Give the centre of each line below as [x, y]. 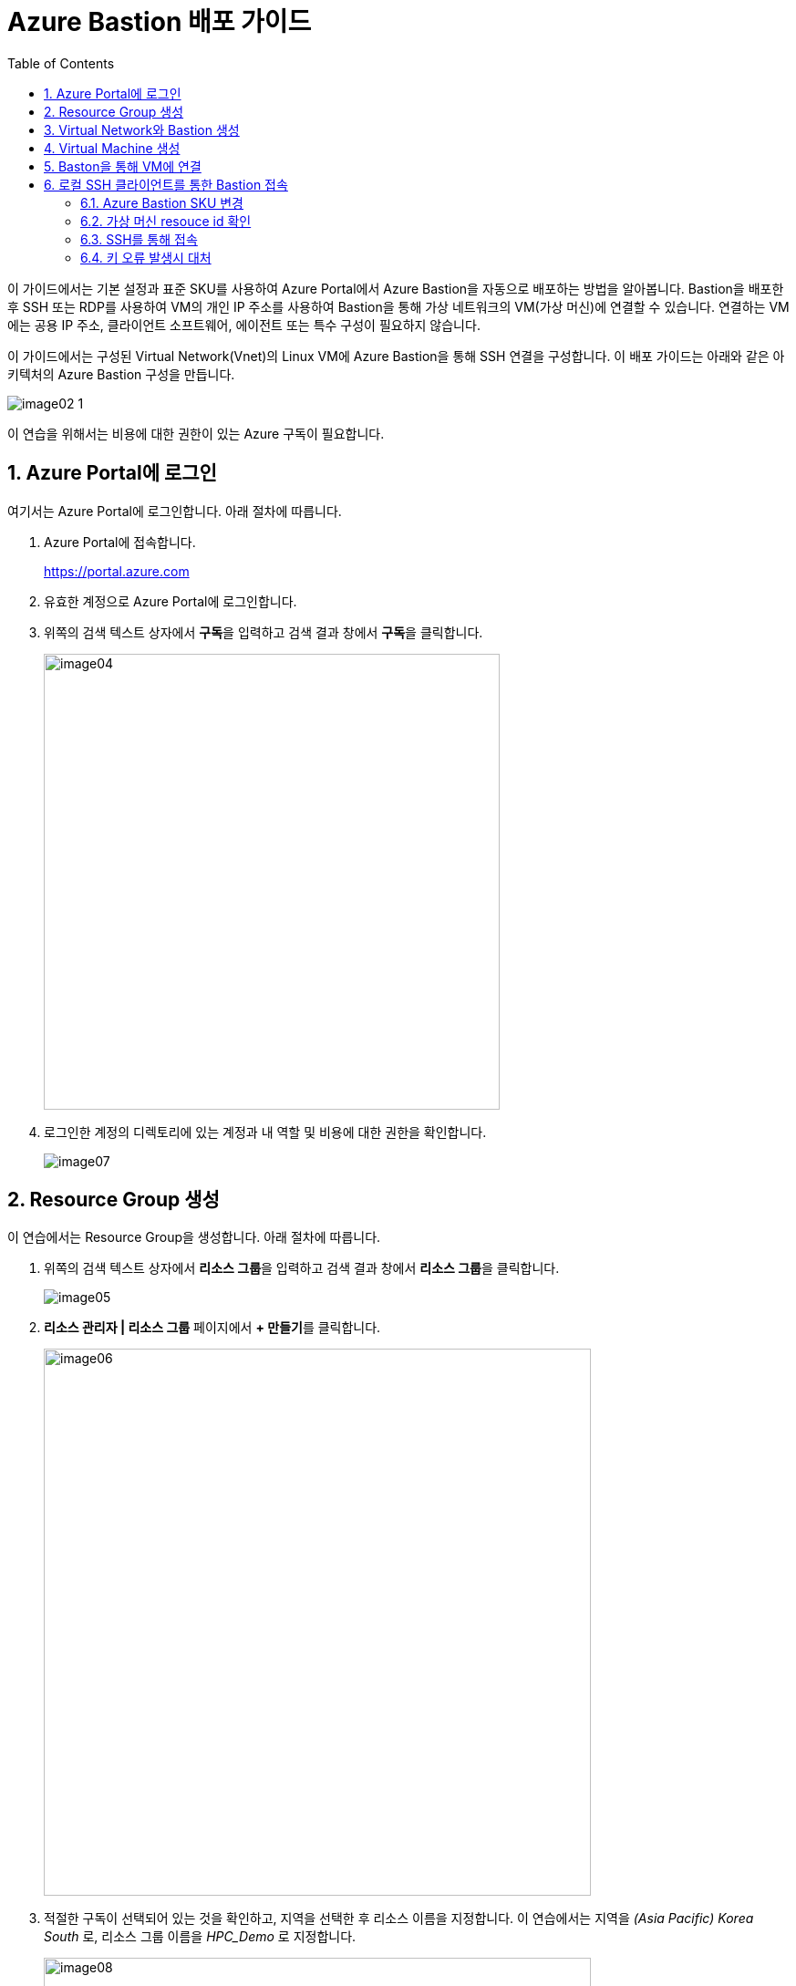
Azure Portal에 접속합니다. [120, 542]
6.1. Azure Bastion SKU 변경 [162, 202]
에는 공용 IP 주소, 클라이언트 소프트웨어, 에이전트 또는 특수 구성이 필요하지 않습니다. [244, 325]
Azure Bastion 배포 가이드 [160, 22]
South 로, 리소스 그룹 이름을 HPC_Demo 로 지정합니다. [200, 1937]
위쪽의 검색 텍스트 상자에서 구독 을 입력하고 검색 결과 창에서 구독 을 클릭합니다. [264, 632]
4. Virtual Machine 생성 [112, 148]
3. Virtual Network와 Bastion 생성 [142, 129]
